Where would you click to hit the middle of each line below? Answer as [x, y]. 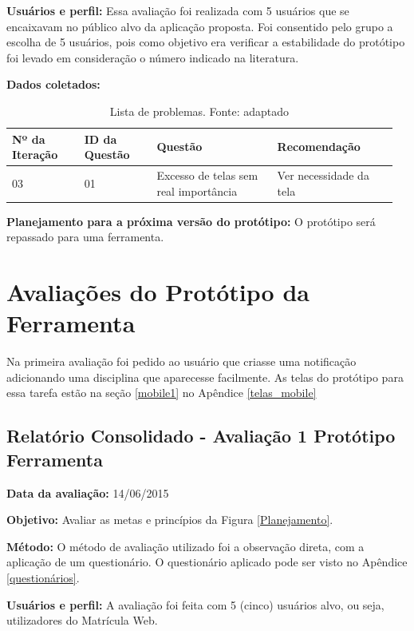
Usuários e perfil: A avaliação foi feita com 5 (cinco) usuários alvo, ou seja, [195, 604]
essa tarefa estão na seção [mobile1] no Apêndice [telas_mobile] [162, 393]
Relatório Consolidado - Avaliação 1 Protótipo [201, 436]
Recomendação [319, 147]
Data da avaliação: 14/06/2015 [88, 492]
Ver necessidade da [323, 175]
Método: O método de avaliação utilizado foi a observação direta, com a [185, 546]
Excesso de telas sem [207, 175]
